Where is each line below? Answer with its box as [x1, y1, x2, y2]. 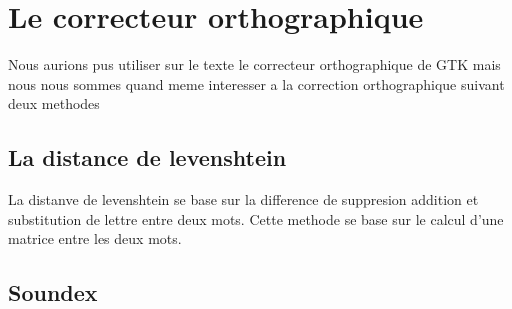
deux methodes [8, 93, 100, 114]
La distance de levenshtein [8, 142, 287, 173]
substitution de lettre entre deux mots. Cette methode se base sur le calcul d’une [8, 208, 504, 229]
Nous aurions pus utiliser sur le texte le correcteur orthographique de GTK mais [8, 54, 501, 75]
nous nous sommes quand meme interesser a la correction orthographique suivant [8, 73, 505, 94]
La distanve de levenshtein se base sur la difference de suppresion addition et [8, 189, 479, 210]
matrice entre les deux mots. [8, 228, 182, 249]
